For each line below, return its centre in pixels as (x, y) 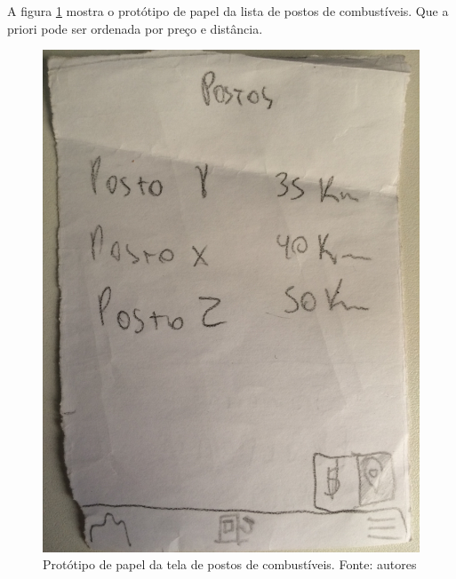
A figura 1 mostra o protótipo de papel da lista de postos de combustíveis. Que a (228, 11)
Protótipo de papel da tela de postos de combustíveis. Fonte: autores (230, 564)
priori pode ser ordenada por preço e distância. (135, 28)
